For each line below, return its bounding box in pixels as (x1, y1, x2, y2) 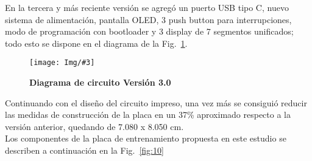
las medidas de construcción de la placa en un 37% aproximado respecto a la (5, 108, 291, 121)
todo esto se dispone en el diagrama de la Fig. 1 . (5, 36, 188, 49)
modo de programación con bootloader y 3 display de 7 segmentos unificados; (5, 25, 294, 38)
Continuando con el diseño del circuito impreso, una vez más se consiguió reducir (5, 96, 307, 109)
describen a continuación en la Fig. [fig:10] (5, 144, 164, 156)
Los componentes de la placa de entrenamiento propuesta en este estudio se (5, 132, 286, 145)
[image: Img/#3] (29, 58, 95, 67)
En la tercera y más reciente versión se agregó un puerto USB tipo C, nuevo (5, 1, 289, 13)
